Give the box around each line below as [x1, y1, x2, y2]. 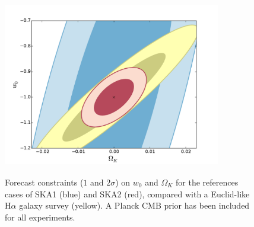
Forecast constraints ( [5, 175, 84, 188]
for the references [176, 175, 239, 188]
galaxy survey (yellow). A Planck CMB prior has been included [19, 199, 250, 212]
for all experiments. [5, 210, 75, 223]
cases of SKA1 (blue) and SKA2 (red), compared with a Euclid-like [5, 187, 250, 200]
